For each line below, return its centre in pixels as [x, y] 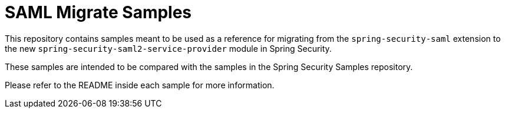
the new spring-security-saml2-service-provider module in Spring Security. [168, 48]
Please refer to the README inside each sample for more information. [140, 85]
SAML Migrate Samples [98, 12]
